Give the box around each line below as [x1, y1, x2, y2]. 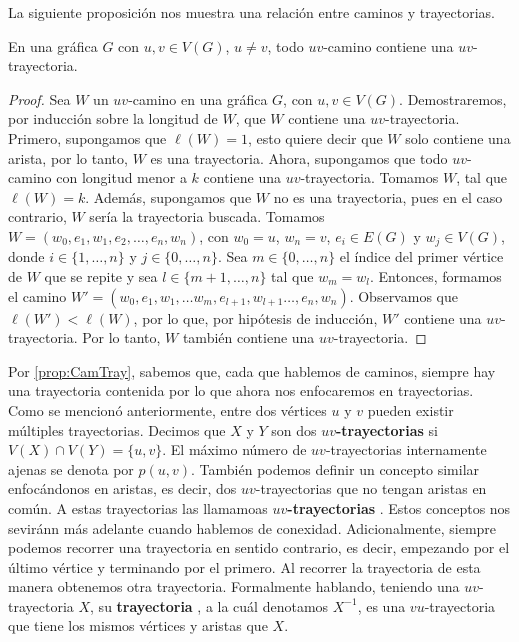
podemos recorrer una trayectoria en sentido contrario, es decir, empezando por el [8, 537, 510, 558]
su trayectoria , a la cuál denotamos [98, 595, 329, 616]
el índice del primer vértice [339, 246, 504, 267]
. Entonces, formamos [369, 265, 502, 286]
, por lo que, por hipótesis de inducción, [133, 307, 378, 328]
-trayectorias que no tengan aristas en [255, 478, 487, 499]
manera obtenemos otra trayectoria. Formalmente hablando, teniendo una [8, 576, 460, 597]
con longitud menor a [56, 167, 187, 188]
